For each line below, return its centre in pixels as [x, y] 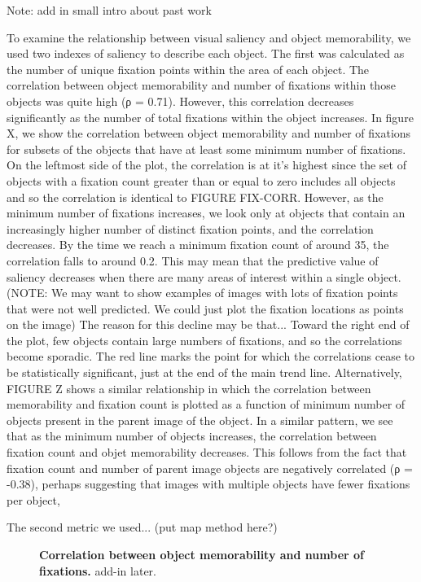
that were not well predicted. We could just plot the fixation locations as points [205, 308]
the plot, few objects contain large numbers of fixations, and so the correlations [204, 340]
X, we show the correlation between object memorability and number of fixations [209, 133]
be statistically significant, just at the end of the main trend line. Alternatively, [204, 372]
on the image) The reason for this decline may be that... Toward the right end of [208, 324]
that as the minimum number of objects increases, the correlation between [192, 436]
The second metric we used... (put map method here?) [142, 527]
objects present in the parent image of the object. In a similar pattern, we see [200, 420]
